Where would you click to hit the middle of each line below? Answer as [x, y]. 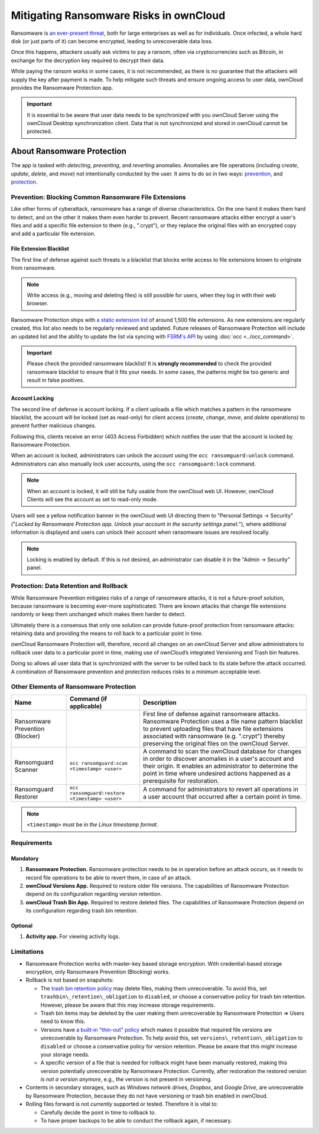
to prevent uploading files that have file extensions [213, 728]
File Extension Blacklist [40, 249]
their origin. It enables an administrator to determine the [220, 766]
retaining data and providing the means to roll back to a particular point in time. [107, 633]
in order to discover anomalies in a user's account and [218, 758]
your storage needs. [65, 1054]
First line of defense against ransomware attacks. [211, 713]
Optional [22, 926]
